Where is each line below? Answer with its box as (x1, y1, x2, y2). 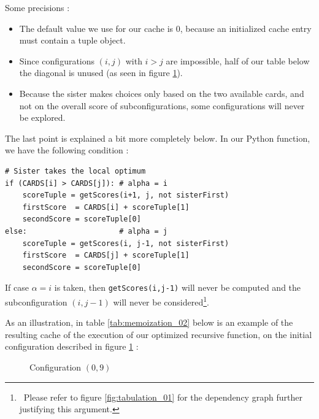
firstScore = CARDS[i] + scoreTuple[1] (22, 202, 190, 212)
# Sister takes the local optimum (5, 166, 146, 175)
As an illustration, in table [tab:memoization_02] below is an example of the (5, 316, 293, 329)
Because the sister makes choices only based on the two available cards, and (19, 86, 304, 99)
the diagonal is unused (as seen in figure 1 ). (19, 66, 183, 79)
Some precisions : (5, 1, 70, 13)
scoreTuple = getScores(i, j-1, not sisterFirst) (22, 239, 229, 248)
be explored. (19, 111, 66, 124)
